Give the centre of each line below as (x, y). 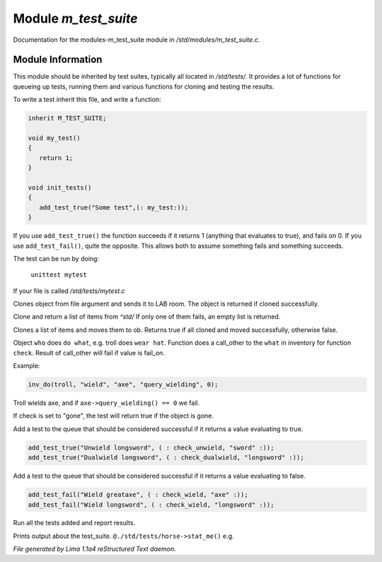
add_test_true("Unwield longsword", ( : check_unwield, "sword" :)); (151, 447)
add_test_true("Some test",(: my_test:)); (114, 207)
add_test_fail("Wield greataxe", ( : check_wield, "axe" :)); (138, 495)
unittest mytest (59, 275)
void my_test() (54, 138)
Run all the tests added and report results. (74, 523)
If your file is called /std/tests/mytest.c (69, 291)
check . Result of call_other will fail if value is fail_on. (89, 352)
